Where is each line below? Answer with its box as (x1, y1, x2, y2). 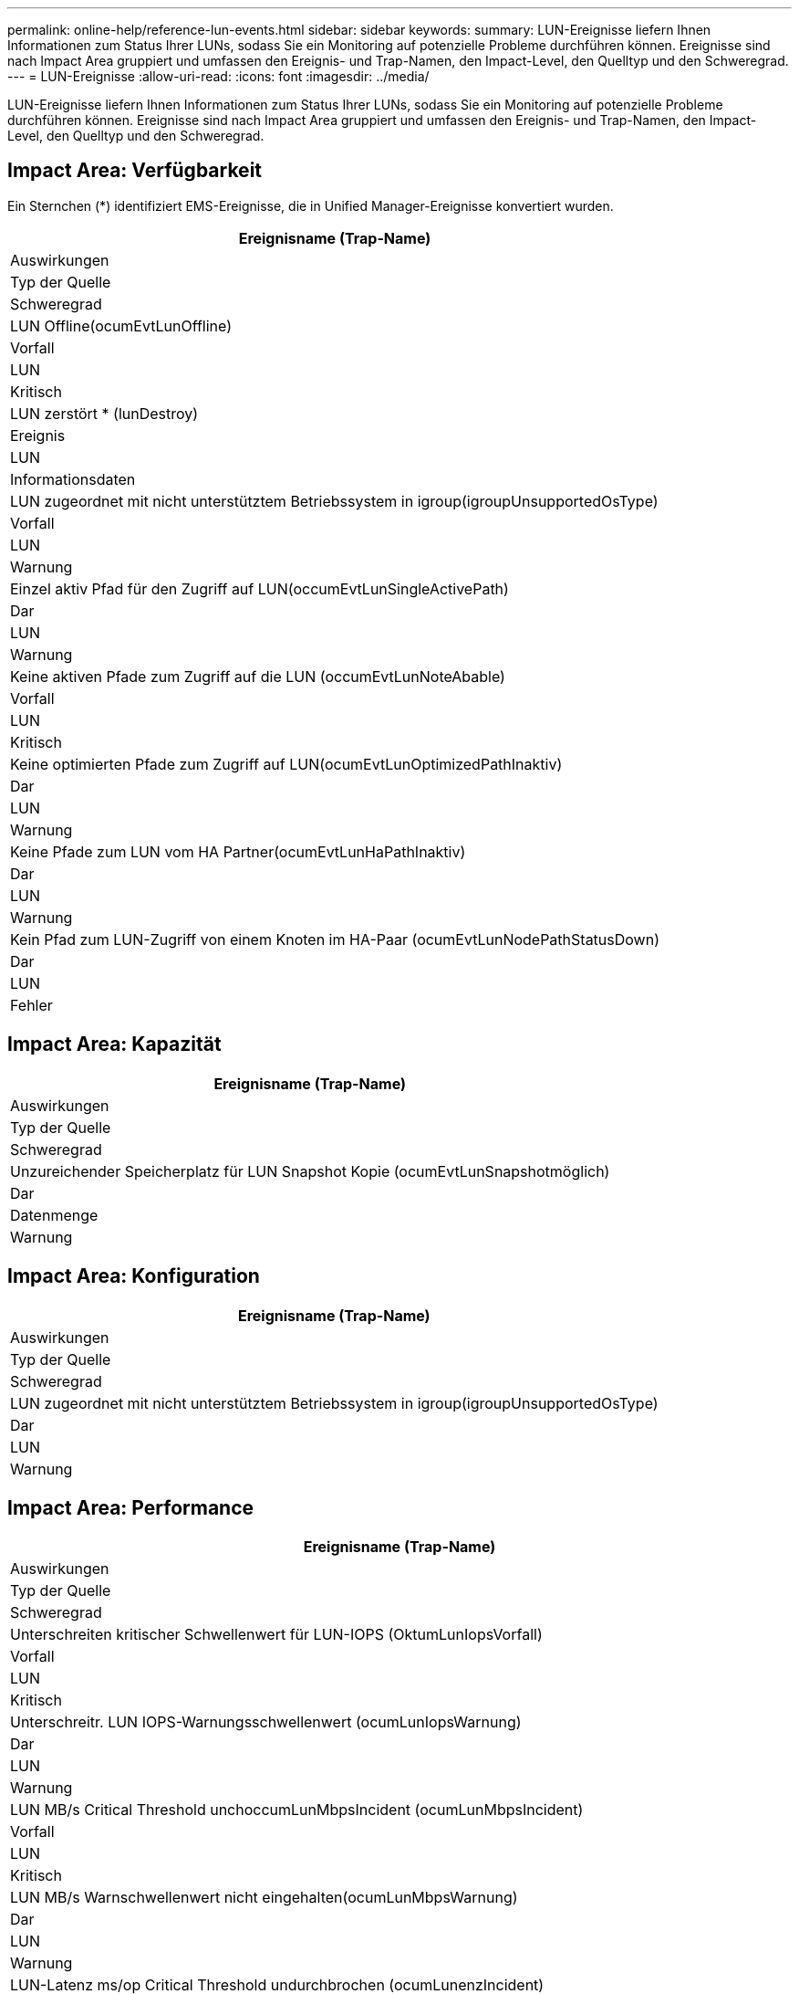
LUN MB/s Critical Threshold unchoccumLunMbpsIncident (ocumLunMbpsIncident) (10, 1800, 584, 1820)
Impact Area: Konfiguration (7, 1265, 260, 1288)
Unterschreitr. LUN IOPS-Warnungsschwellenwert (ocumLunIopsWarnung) (10, 1713, 522, 1732)
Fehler (10, 995, 53, 1014)
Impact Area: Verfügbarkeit (7, 159, 263, 183)
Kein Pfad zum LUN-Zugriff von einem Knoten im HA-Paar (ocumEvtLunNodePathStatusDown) (10, 929, 659, 949)
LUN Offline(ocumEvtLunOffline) (10, 316, 233, 335)
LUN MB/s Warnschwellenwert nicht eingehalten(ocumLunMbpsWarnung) (10, 1888, 518, 1907)
